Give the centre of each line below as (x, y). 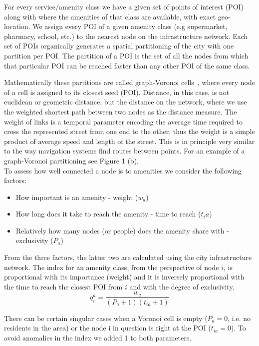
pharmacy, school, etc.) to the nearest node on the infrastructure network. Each (126, 36)
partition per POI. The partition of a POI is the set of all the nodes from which (126, 55)
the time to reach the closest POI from (63, 286)
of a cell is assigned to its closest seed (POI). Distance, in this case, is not (117, 92)
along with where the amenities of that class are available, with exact (110, 16)
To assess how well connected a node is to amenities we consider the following (123, 170)
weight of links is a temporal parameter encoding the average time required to (123, 121)
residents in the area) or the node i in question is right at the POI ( (108, 328)
